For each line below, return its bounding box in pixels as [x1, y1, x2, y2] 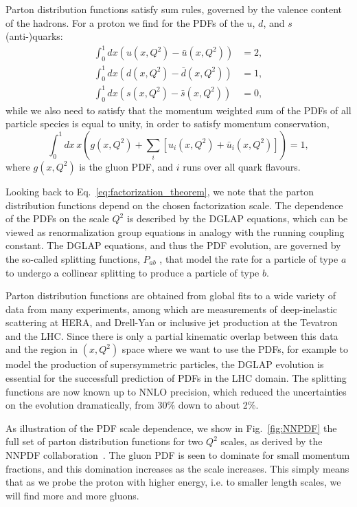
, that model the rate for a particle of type [159, 251, 338, 266]
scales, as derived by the [220, 434, 323, 449]
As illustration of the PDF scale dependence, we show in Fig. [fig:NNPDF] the [5, 420, 337, 435]
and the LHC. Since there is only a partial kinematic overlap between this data [5, 328, 338, 343]
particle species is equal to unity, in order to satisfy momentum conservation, [5, 116, 330, 131]
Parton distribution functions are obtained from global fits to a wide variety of [5, 288, 336, 303]
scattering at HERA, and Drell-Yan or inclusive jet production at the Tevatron [5, 315, 338, 330]
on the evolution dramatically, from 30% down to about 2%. [5, 398, 259, 412]
